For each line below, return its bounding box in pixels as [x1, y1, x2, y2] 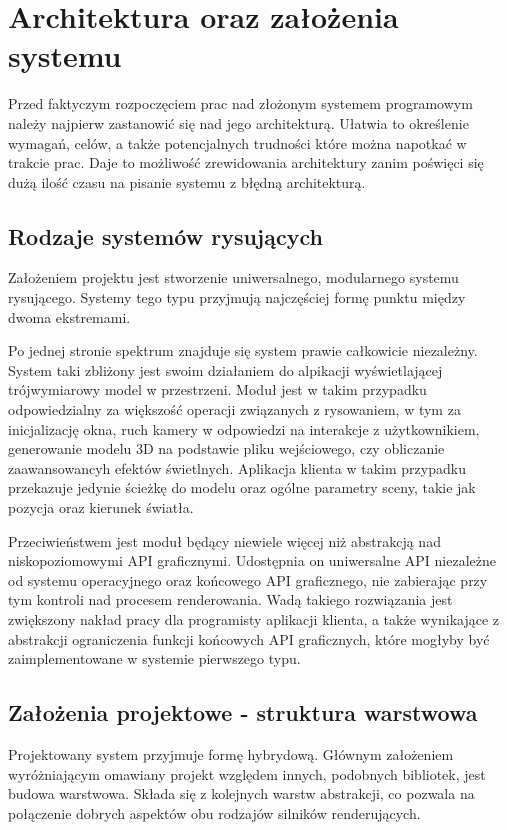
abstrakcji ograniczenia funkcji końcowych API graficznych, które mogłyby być [8, 628, 490, 649]
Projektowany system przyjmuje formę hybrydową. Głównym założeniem [8, 743, 454, 764]
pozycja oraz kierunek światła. [8, 497, 194, 518]
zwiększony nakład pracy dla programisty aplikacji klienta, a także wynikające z [8, 608, 500, 629]
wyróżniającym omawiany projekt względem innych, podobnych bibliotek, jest [8, 763, 486, 784]
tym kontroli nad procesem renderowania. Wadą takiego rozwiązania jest [8, 589, 453, 610]
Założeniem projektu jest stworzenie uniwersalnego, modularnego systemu [8, 267, 459, 288]
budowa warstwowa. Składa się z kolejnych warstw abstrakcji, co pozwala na [8, 783, 475, 804]
